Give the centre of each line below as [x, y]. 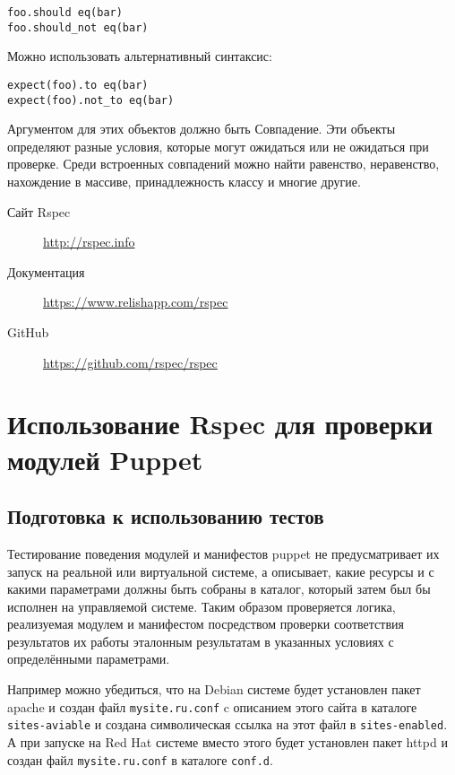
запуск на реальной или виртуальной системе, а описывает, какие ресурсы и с [221, 571]
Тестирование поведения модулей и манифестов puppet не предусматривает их [223, 553]
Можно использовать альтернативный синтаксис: [140, 56]
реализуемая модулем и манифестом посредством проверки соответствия [206, 624]
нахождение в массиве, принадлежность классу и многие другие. [184, 181]
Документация [46, 271]
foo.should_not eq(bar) [78, 27]
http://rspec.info [89, 242]
